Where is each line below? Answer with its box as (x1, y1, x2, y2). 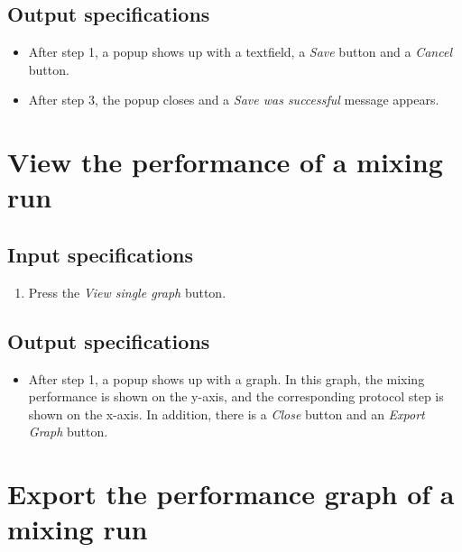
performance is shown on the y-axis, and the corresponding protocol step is (28, 387, 444, 406)
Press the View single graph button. (28, 282, 226, 301)
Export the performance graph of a (7, 475, 455, 512)
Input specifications (7, 240, 193, 268)
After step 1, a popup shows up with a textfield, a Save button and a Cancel (28, 42, 452, 61)
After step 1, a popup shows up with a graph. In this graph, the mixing (28, 369, 425, 388)
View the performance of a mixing (7, 143, 443, 180)
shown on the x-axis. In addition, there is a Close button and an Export (28, 404, 425, 423)
